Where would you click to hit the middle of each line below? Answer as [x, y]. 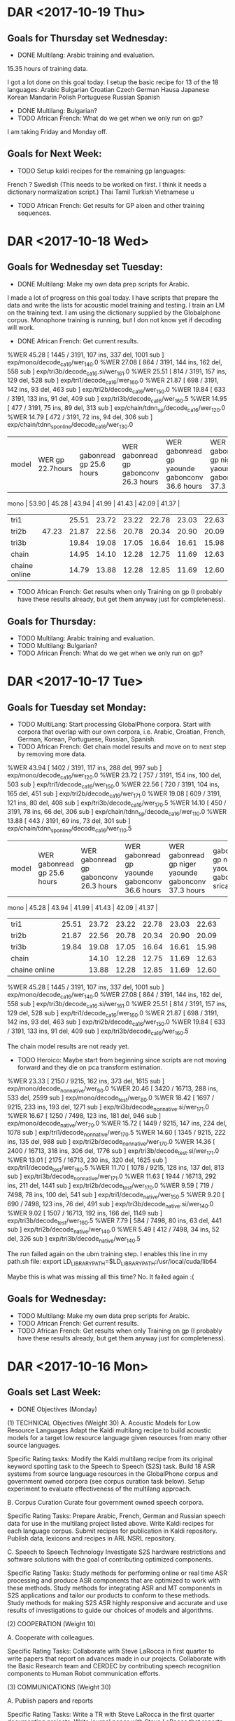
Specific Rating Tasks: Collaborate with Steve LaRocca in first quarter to [111, 1651]
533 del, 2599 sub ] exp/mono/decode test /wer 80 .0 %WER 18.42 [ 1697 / [111, 1098]
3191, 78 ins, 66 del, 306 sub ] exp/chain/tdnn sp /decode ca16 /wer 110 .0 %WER [117, 813]
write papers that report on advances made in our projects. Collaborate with [116, 1659]
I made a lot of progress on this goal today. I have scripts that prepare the [113, 297]
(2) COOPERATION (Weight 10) [51, 1623]
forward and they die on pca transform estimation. [90, 1067]
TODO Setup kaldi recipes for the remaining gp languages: [101, 171]
